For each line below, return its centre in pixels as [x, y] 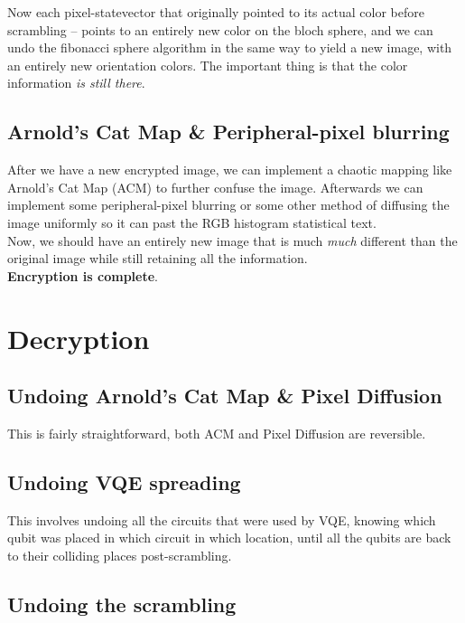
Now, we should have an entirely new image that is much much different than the [232, 240]
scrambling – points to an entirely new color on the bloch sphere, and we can [220, 29]
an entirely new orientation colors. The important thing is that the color [208, 65]
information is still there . [76, 83]
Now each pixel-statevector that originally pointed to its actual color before [216, 12]
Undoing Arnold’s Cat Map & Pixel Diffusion [225, 396]
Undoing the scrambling [122, 604]
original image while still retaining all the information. [158, 258]
